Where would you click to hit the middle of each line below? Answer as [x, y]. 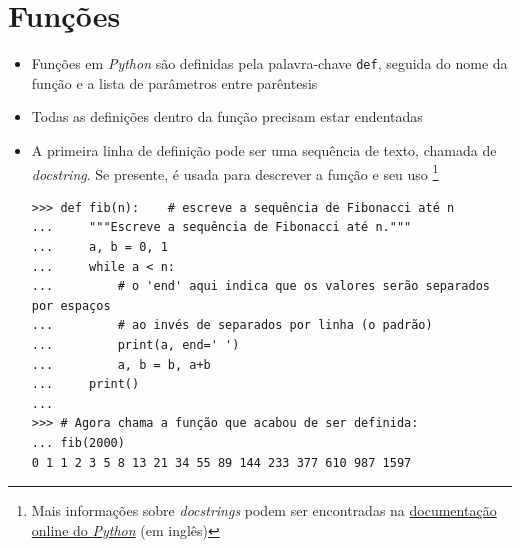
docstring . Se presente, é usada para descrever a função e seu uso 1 [235, 172]
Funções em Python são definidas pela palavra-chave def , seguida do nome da [269, 63]
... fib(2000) [78, 442]
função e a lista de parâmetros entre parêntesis [174, 82]
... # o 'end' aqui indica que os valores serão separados [260, 286]
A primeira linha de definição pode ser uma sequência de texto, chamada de [264, 149]
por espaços [71, 305]
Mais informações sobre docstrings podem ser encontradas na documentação [264, 510]
